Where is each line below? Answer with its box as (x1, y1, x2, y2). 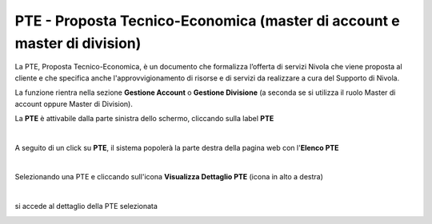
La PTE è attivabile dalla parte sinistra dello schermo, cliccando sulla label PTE (14, 113, 274, 123)
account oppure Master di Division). (14, 99, 134, 108)
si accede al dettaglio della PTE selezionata (14, 202, 158, 211)
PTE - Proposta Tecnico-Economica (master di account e (14, 12, 400, 29)
